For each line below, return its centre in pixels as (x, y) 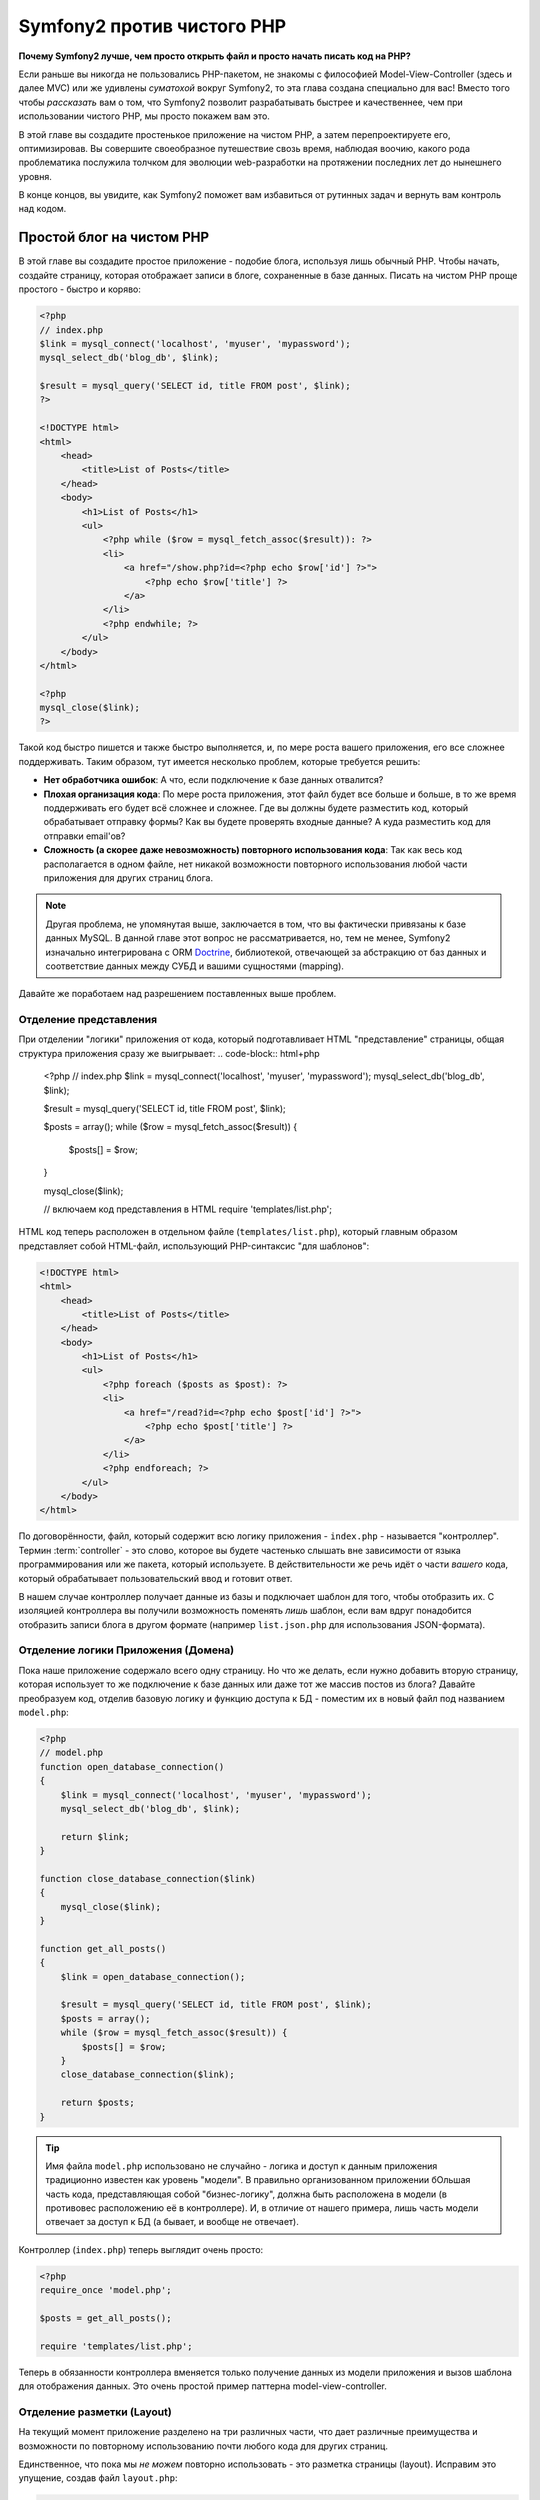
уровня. (35, 176)
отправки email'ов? (84, 836)
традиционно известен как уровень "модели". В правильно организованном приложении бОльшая (258, 2180)
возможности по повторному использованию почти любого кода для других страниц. (203, 2446)
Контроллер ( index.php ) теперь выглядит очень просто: (141, 2249)
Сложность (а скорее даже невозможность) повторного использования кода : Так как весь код (253, 850)
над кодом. (42, 209)
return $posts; (97, 2103)
